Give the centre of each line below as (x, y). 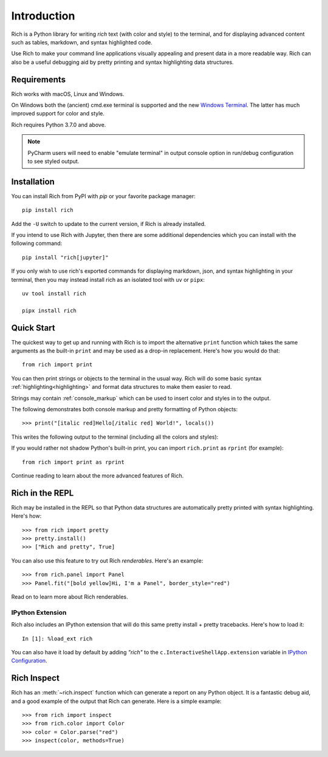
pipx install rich (50, 310)
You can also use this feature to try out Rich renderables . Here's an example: (107, 560)
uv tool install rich (54, 294)
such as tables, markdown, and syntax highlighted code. (82, 42)
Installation (33, 181)
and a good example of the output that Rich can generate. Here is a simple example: (116, 701)
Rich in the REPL (43, 493)
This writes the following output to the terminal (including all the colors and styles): (115, 437)
